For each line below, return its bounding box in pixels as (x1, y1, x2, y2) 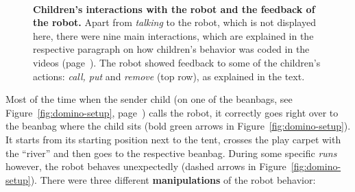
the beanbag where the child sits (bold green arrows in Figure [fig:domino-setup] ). (5, 119, 351, 133)
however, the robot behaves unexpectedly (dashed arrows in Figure (5, 159, 286, 173)
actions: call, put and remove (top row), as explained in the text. (33, 69, 305, 83)
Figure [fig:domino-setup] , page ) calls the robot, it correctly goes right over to (5, 105, 339, 119)
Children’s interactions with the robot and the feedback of (33, 1, 315, 16)
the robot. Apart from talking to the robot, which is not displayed (33, 15, 316, 29)
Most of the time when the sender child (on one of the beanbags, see (5, 92, 293, 106)
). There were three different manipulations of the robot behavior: (30, 172, 316, 187)
